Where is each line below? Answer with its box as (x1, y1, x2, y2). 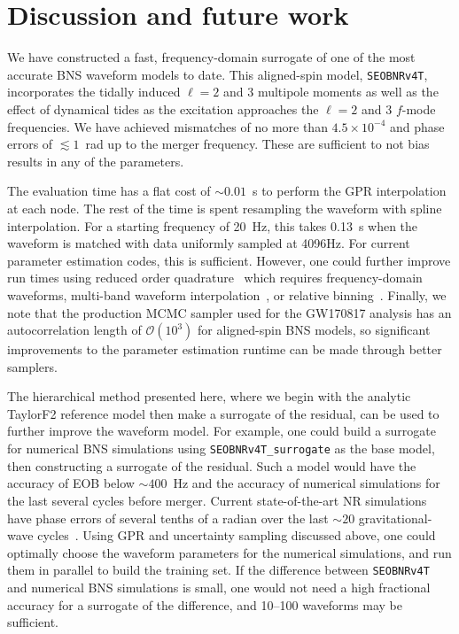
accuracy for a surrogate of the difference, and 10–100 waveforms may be (7, 595, 403, 614)
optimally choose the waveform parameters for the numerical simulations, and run (7, 543, 452, 561)
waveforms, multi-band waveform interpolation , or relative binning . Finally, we (7, 285, 447, 304)
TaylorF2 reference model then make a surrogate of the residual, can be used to (7, 404, 440, 422)
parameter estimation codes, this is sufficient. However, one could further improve (7, 251, 451, 269)
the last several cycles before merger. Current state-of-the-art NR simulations (7, 491, 427, 509)
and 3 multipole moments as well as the (222, 82, 439, 101)
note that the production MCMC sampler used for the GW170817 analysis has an (7, 303, 452, 321)
